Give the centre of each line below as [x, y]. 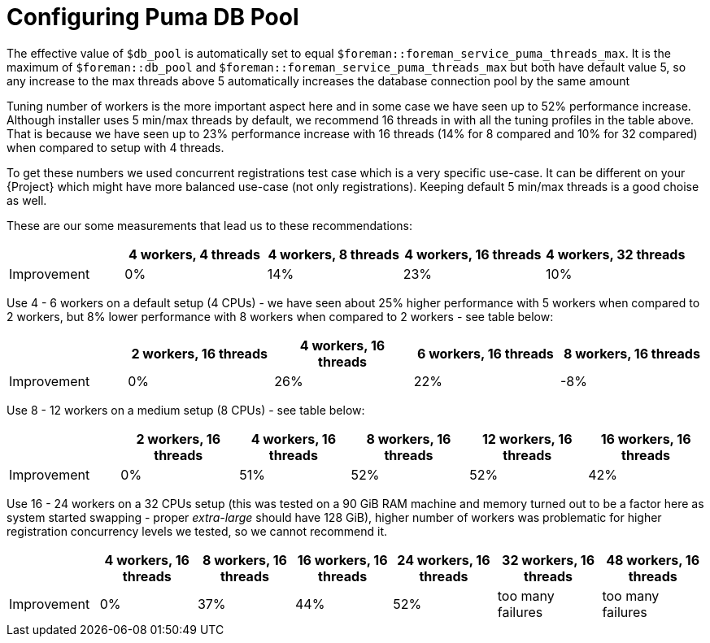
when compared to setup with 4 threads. [115, 147]
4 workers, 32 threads [616, 254]
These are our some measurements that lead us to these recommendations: [209, 225]
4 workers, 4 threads [194, 254]
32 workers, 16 [549, 560]
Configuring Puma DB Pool [153, 17]
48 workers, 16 [653, 560]
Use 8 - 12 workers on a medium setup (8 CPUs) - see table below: [186, 410]
